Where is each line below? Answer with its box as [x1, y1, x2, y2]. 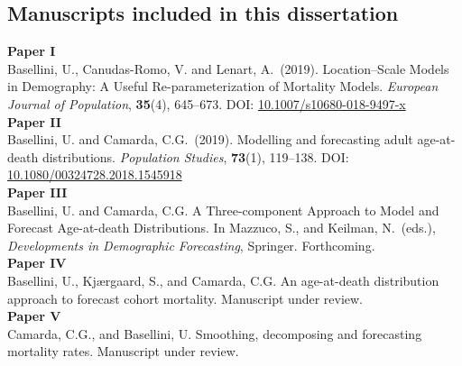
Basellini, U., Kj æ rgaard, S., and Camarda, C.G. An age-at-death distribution [7, 270, 439, 289]
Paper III [7, 182, 68, 201]
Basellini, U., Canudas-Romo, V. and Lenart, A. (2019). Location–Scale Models [7, 59, 449, 78]
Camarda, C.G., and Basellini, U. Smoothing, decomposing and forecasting [7, 324, 422, 343]
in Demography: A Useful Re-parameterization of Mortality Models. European [7, 77, 439, 96]
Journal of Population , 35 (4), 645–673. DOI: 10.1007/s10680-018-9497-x [7, 94, 406, 113]
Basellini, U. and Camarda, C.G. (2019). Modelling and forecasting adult [7, 130, 413, 149]
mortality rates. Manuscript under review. [7, 342, 239, 361]
